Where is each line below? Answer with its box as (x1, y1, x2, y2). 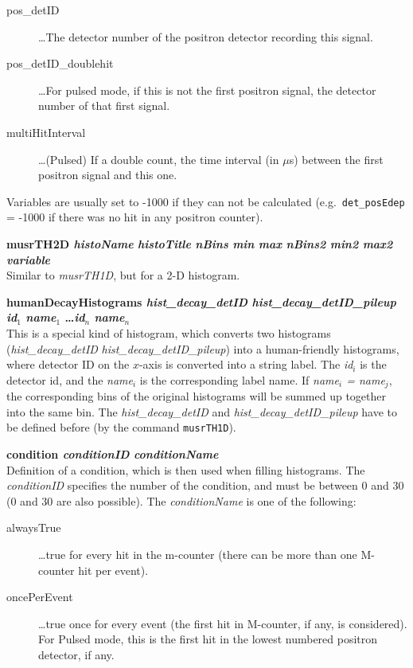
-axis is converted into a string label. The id (138, 356, 353, 373)
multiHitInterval (6, 123, 86, 140)
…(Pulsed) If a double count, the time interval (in (38, 150, 279, 167)
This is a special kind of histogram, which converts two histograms (6, 324, 331, 341)
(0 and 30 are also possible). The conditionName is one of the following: (6, 492, 357, 509)
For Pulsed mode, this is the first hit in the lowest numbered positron (38, 631, 378, 647)
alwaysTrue (6, 519, 61, 536)
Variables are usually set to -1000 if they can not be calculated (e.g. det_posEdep (6, 193, 405, 209)
